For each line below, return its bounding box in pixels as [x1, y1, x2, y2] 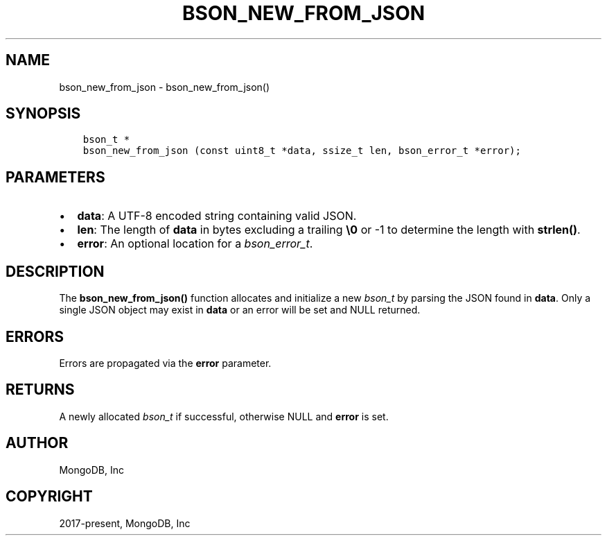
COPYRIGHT [6, 488, 93, 506]
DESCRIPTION [6, 262, 105, 280]
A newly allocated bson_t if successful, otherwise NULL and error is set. [59, 410, 389, 422]
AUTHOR [6, 434, 69, 452]
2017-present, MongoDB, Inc [59, 517, 191, 529]
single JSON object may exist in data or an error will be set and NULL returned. [59, 304, 421, 316]
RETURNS [6, 381, 75, 399]
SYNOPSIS [6, 105, 81, 123]
